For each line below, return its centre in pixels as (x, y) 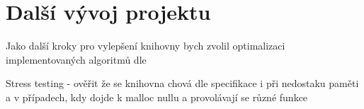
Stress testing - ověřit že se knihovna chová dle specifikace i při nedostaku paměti (182, 83)
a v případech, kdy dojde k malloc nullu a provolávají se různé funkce (157, 97)
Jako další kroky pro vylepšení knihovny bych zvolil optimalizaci (146, 46)
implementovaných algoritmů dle (76, 59)
